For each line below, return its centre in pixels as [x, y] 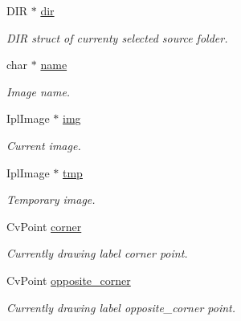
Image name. [39, 91]
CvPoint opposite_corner [69, 280]
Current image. [44, 145]
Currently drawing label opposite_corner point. [121, 307]
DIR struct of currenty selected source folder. [117, 37]
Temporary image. [51, 199]
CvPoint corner [44, 226]
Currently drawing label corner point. [97, 253]
